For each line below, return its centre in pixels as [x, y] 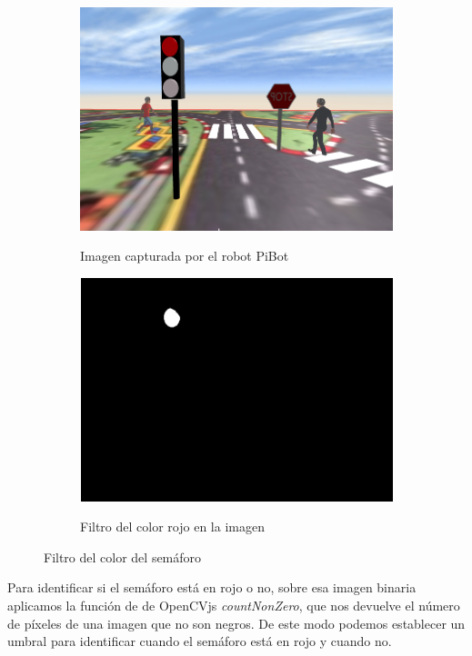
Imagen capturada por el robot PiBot [185, 256]
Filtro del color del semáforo [123, 557]
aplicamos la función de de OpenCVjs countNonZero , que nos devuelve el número [234, 605]
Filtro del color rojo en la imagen [172, 527]
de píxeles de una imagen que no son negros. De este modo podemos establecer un [236, 623]
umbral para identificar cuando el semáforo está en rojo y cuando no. [200, 641]
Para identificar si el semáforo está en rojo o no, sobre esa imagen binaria [212, 587]
